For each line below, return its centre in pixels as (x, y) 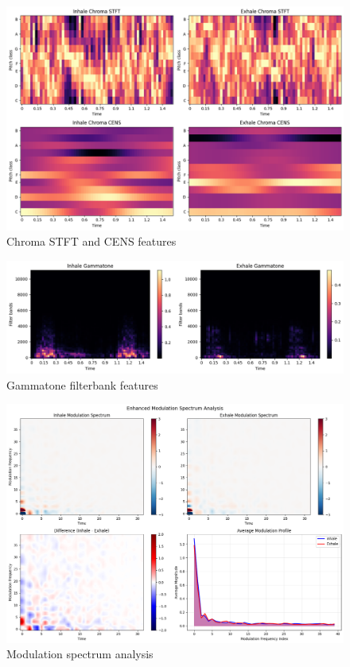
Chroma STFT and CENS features (91, 241)
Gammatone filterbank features (82, 384)
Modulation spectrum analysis (80, 654)
